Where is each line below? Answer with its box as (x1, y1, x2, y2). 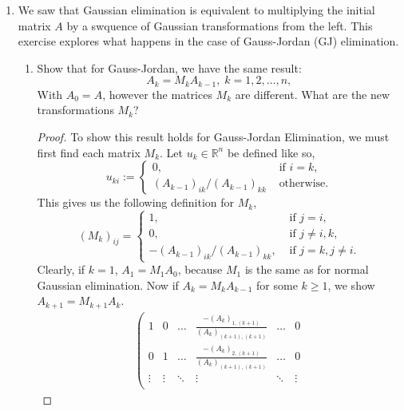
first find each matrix (37, 144, 141, 160)
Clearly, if (37, 261, 85, 278)
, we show (327, 276, 375, 293)
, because (177, 261, 223, 278)
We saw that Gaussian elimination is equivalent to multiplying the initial (18, 2, 375, 18)
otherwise (279, 178, 326, 190)
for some (256, 276, 298, 293)
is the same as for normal (244, 261, 369, 278)
